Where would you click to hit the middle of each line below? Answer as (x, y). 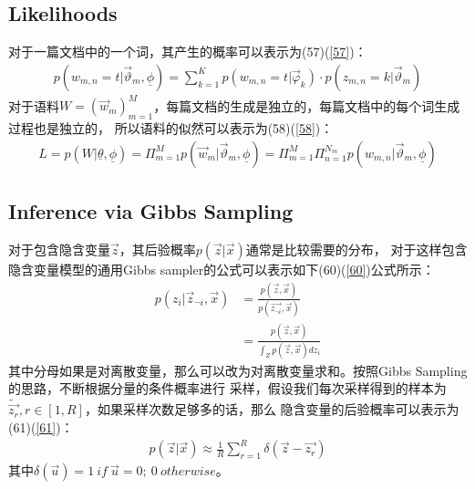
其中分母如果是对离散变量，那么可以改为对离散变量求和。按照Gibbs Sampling (238, 370)
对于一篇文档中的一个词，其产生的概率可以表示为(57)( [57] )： (188, 52)
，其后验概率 (157, 249)
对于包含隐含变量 (59, 249)
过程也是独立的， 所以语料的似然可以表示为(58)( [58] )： (171, 128)
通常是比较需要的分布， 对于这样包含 (356, 249)
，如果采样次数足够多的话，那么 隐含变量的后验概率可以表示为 (272, 409)
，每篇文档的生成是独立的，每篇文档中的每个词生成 (307, 105)
